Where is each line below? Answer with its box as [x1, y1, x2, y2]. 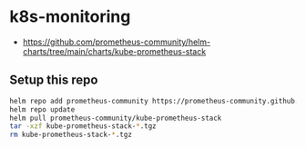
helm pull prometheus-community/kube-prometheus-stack [9, 113, 222, 123]
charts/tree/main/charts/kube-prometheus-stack [22, 45, 207, 56]
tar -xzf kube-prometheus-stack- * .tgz [9, 122, 157, 131]
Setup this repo [9, 73, 98, 88]
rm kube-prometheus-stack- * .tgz [9, 130, 132, 140]
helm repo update [9, 104, 76, 114]
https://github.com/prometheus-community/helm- [22, 36, 211, 47]
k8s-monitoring [9, 6, 131, 27]
